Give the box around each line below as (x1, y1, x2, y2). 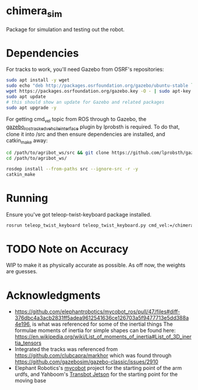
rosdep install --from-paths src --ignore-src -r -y (6, 166, 138, 172)
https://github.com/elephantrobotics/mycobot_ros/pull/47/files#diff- (14, 308, 181, 315)
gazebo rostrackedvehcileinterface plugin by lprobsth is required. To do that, (6, 123, 180, 132)
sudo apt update (6, 94, 46, 100)
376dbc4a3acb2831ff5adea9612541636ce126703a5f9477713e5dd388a (14, 314, 189, 322)
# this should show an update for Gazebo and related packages (6, 99, 165, 105)
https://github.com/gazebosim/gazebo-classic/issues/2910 (14, 358, 159, 365)
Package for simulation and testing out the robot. (6, 25, 125, 33)
